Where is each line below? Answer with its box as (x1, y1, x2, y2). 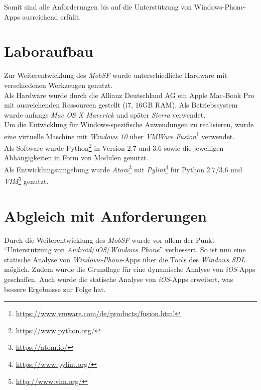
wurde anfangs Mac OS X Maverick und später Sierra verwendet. (4, 109, 206, 120)
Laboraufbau (4, 41, 93, 61)
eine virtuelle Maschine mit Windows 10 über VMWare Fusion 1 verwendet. (4, 129, 235, 141)
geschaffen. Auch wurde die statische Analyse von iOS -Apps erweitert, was (4, 273, 233, 284)
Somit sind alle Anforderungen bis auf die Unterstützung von (4, 2, 192, 12)
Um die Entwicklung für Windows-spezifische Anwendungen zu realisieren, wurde (4, 119, 254, 130)
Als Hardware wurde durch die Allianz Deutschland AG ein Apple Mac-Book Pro (4, 89, 254, 100)
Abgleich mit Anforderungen (4, 205, 207, 226)
